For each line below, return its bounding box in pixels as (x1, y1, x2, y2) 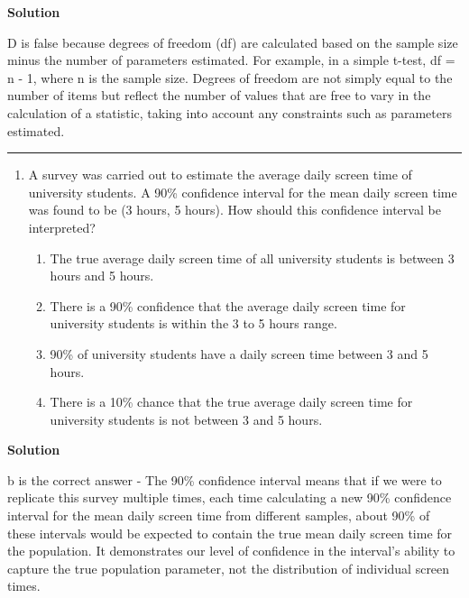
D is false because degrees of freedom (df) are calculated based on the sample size (7, 32, 458, 51)
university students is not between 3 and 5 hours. (50, 409, 323, 428)
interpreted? (28, 217, 96, 236)
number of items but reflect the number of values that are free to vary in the (7, 86, 431, 105)
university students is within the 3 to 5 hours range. (50, 314, 337, 333)
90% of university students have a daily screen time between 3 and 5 (50, 344, 428, 363)
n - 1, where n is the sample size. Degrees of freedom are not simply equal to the (7, 68, 453, 87)
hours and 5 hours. (50, 266, 154, 285)
